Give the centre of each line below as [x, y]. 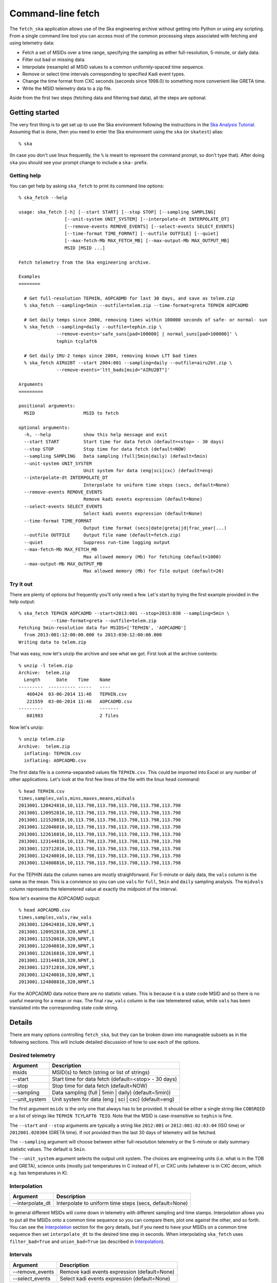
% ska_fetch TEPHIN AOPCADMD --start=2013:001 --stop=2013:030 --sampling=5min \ [124, 614]
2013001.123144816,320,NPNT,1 [57, 960]
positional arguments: [47, 406]
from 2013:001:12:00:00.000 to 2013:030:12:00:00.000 [93, 635]
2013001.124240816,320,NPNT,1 [57, 975]
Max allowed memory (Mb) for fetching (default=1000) [152, 557]
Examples [29, 277]
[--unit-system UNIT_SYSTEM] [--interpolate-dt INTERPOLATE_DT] [147, 219]
